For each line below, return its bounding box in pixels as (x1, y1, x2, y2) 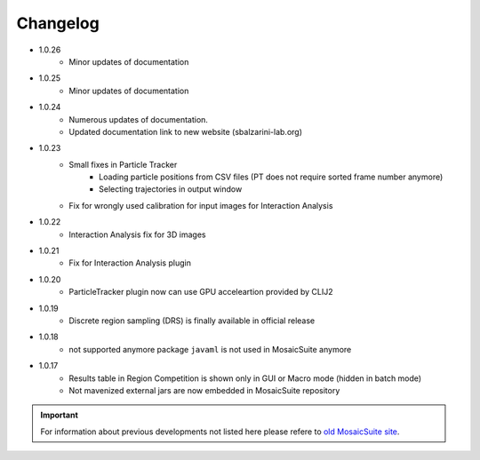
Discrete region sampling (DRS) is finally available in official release (68, 315, 316, 326)
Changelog (16, 13, 100, 33)
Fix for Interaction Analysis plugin (68, 258, 191, 268)
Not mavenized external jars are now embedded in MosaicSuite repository (68, 385, 340, 395)
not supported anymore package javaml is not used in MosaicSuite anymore (68, 344, 352, 354)
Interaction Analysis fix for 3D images (68, 229, 206, 240)
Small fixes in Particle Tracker (68, 159, 178, 170)
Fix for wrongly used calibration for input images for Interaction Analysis (68, 200, 333, 210)
